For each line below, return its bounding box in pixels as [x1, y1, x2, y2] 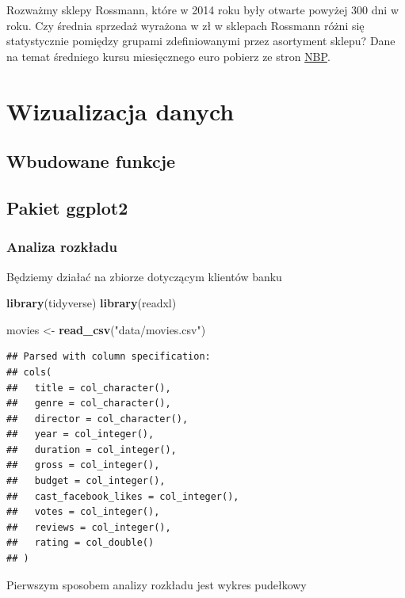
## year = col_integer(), [6, 429, 155, 440]
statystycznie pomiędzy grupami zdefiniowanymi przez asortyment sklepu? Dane [6, 32, 395, 49]
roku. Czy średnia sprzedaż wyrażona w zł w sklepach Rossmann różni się [6, 17, 365, 33]
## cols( [6, 366, 52, 378]
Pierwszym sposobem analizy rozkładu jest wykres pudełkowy [6, 576, 307, 592]
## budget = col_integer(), [6, 475, 166, 487]
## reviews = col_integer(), [6, 521, 171, 533]
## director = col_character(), [6, 413, 189, 425]
